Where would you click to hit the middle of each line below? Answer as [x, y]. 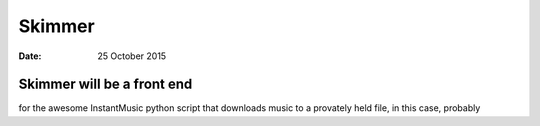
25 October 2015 [132, 56]
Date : [30, 56]
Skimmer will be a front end [105, 84]
